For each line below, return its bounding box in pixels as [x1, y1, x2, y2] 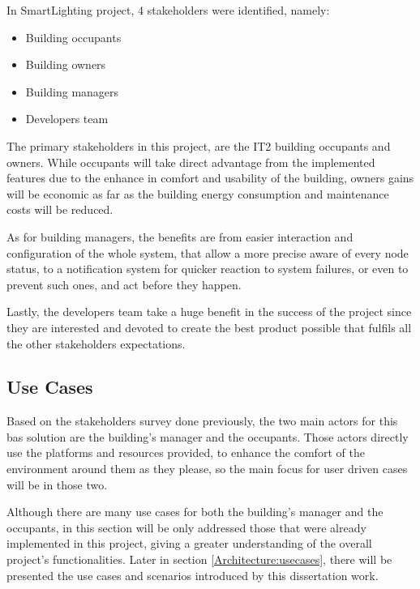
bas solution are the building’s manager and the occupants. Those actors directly [6, 428, 409, 445]
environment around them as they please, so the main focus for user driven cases [6, 460, 408, 477]
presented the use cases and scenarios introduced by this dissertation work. [6, 566, 379, 583]
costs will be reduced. [6, 201, 114, 218]
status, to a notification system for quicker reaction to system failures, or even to [6, 260, 409, 277]
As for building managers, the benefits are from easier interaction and [6, 228, 354, 245]
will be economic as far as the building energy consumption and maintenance [6, 185, 389, 202]
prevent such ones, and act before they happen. [6, 275, 242, 292]
